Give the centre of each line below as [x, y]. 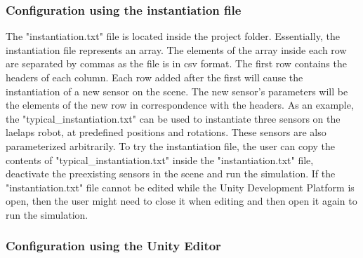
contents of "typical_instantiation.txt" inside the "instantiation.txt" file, [160, 159]
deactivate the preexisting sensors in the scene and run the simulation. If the [171, 174]
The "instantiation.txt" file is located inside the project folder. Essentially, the [173, 36]
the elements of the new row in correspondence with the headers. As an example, [180, 105]
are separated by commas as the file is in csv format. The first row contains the [176, 63]
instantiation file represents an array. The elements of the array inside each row [176, 49]
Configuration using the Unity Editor [113, 246]
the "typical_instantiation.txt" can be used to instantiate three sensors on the [173, 118]
